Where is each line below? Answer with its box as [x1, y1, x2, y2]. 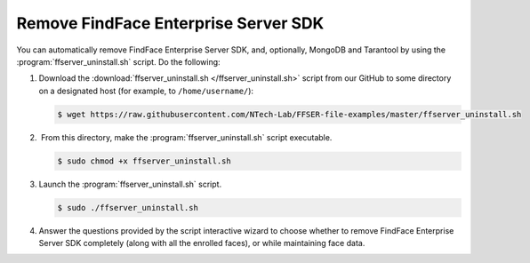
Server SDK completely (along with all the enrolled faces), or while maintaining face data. [38, 238, 365, 249]
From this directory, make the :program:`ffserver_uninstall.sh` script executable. [40, 131, 333, 142]
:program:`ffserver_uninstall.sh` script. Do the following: [16, 56, 221, 67]
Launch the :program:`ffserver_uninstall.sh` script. [38, 179, 222, 189]
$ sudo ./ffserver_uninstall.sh [57, 203, 199, 212]
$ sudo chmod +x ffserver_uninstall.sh [57, 155, 231, 166]
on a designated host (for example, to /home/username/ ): [38, 85, 253, 96]
